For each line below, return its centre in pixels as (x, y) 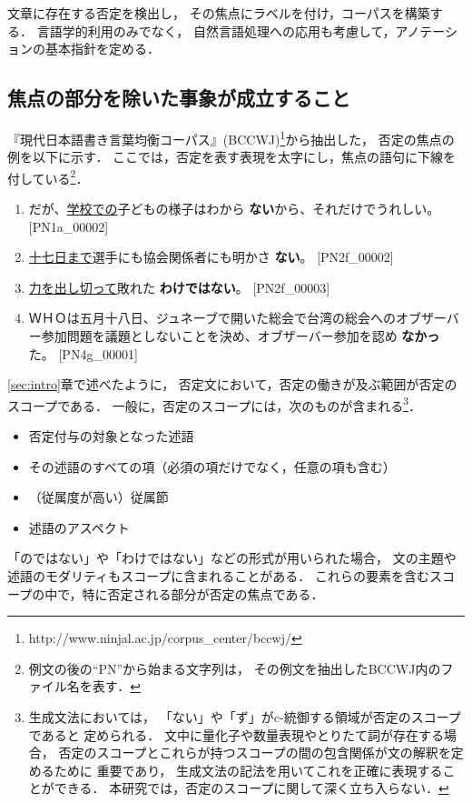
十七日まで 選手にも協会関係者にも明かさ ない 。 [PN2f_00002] (211, 257)
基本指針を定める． (102, 49)
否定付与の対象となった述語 (111, 436)
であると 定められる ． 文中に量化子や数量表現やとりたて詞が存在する (236, 734)
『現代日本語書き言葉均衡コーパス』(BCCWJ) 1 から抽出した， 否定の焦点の (231, 137)
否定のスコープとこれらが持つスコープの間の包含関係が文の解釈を (255, 753)
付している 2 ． (48, 176)
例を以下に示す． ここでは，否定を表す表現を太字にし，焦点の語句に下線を (232, 157)
